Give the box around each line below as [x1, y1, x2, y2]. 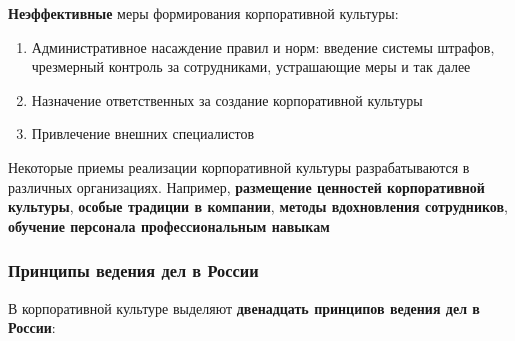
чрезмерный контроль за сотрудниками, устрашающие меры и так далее [31, 56, 471, 77]
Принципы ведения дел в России [8, 258, 259, 283]
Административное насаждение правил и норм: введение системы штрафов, [31, 36, 495, 57]
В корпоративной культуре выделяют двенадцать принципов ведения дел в [8, 297, 480, 318]
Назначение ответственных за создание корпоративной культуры [31, 89, 423, 110]
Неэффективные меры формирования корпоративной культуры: [8, 3, 399, 23]
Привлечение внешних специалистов [31, 123, 255, 144]
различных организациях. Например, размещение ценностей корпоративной [8, 176, 485, 197]
